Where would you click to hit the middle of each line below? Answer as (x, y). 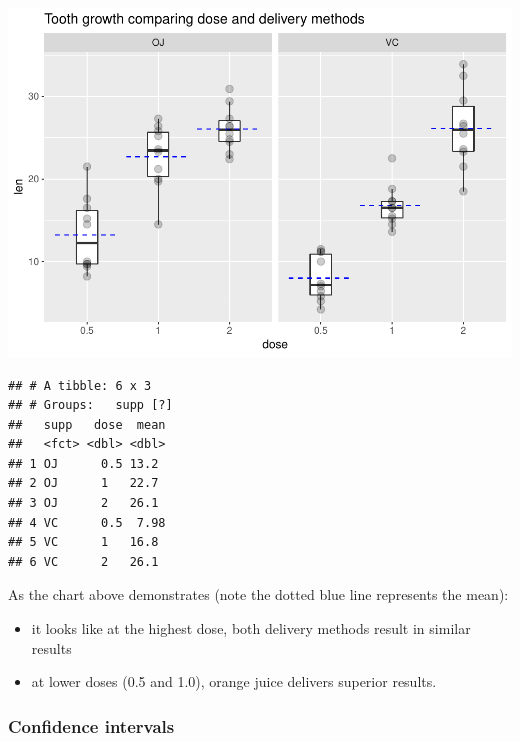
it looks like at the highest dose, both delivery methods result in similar (251, 628)
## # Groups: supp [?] (90, 405)
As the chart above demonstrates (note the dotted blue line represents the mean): (258, 594)
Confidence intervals (91, 725)
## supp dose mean (87, 424)
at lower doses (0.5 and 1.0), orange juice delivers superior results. (234, 681)
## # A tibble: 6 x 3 (80, 385)
